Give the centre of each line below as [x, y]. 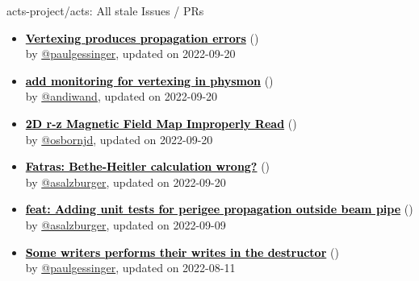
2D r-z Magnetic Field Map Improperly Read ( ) [161, 123]
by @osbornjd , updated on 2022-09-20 [119, 139]
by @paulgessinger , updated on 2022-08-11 [130, 268]
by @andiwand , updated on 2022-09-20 [122, 96]
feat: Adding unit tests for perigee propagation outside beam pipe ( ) [219, 209]
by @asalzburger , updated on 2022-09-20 [126, 182]
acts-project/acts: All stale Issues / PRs [105, 10]
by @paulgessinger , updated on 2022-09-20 [130, 54]
